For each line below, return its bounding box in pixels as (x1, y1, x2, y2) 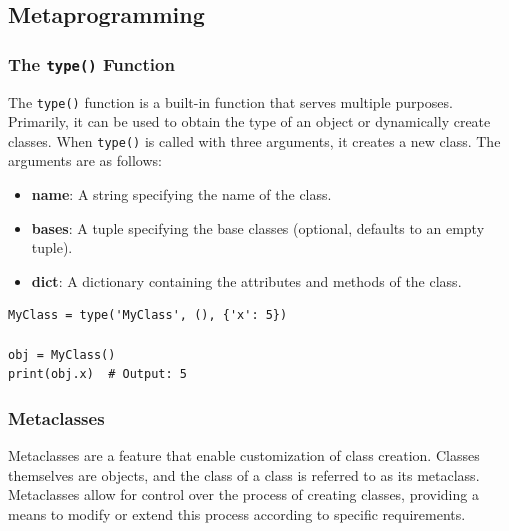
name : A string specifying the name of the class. (31, 184, 332, 205)
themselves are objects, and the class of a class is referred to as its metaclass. (8, 464, 480, 485)
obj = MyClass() (8, 347, 116, 362)
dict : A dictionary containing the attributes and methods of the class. (31, 270, 462, 291)
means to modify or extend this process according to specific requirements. (8, 503, 466, 524)
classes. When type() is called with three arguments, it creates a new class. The (8, 130, 501, 151)
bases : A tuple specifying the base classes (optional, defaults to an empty (31, 217, 485, 238)
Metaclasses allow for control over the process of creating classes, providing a (8, 484, 479, 505)
